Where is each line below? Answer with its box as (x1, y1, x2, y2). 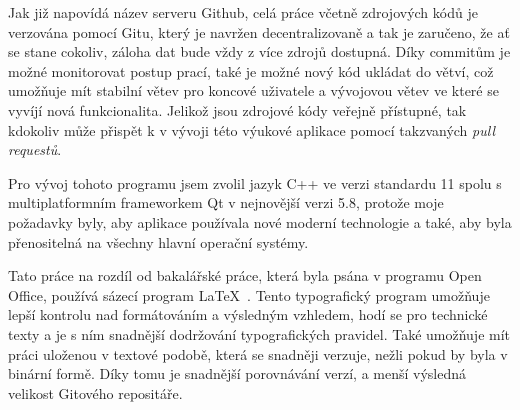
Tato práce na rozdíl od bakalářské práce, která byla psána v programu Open (8, 265, 482, 286)
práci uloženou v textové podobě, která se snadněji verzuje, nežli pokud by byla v (8, 343, 508, 364)
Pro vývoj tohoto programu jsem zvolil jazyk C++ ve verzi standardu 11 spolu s (8, 172, 502, 193)
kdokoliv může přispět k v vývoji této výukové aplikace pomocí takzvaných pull (8, 119, 495, 140)
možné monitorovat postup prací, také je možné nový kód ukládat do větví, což (8, 60, 494, 81)
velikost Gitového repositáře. (8, 382, 183, 403)
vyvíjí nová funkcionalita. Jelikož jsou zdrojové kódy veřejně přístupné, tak (8, 99, 467, 120)
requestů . (8, 139, 62, 160)
